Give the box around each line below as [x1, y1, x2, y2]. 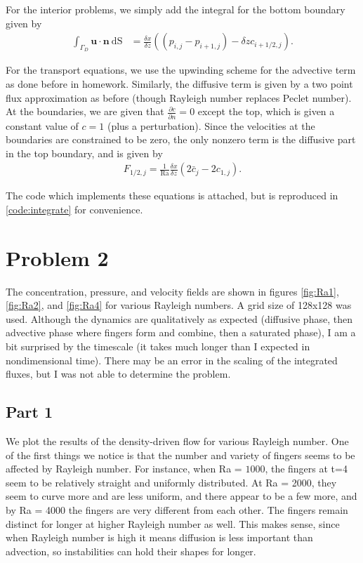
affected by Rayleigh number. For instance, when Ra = [6, 461, 242, 476]
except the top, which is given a [197, 104, 335, 119]
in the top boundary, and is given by [6, 145, 163, 160]
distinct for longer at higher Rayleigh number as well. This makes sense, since [6, 516, 340, 531]
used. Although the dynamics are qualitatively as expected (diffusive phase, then [6, 311, 352, 326]
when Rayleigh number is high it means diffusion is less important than [6, 530, 313, 545]
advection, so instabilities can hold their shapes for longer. [6, 543, 256, 558]
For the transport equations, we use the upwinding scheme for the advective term [6, 62, 356, 77]
